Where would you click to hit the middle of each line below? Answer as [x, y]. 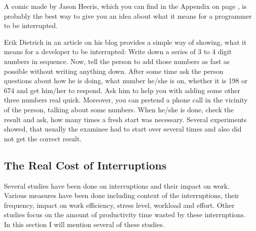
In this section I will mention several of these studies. [84, 224]
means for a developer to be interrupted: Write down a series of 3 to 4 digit [118, 51]
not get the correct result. [43, 138]
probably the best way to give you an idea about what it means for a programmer [128, 16]
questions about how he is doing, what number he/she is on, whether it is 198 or [126, 81]
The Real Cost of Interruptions [85, 165]
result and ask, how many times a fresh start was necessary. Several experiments [126, 119]
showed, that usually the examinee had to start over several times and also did [123, 129]
